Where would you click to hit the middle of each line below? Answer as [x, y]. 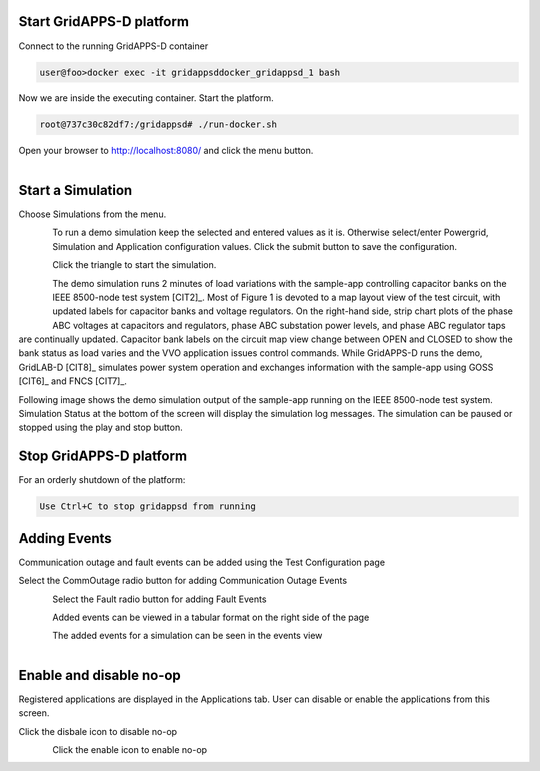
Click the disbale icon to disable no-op [98, 731]
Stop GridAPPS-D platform [103, 456]
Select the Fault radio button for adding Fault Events [159, 599]
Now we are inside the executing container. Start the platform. [146, 98]
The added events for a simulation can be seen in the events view [187, 636]
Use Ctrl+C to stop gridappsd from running [148, 506]
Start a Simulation [75, 190]
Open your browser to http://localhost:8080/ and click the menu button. [166, 151]
